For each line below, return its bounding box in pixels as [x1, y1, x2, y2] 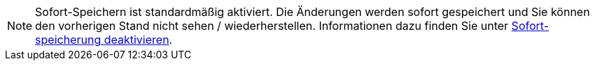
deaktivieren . [104, 33, 173, 47]
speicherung [35, 33, 101, 47]
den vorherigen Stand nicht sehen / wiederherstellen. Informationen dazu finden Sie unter [35, 19, 509, 33]
